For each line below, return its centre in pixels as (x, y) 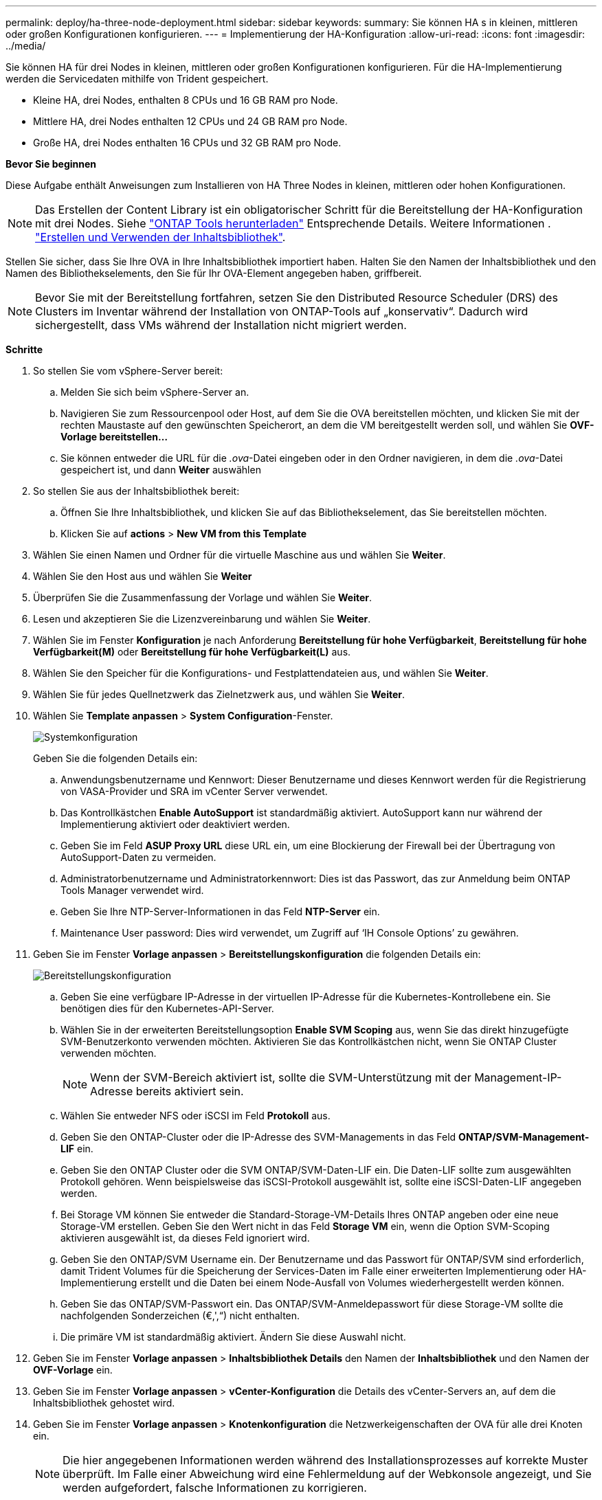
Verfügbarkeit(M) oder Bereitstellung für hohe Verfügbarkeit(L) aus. (192, 652)
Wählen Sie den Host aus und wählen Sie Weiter (143, 576)
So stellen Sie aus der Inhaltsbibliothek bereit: (136, 491)
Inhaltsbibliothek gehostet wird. (104, 1403)
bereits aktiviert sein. (190, 1091)
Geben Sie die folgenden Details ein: (115, 758)
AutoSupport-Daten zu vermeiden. (138, 857)
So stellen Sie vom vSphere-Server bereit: (128, 371)
